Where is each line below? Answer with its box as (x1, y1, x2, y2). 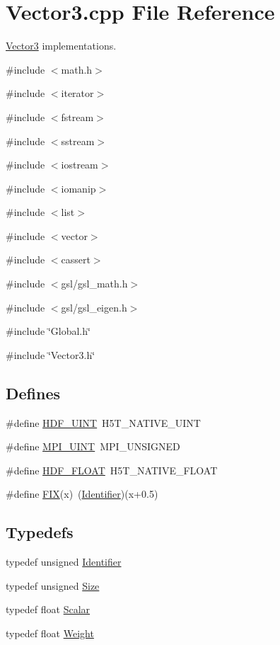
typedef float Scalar (6, 602, 91, 617)
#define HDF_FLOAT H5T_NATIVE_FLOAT (6, 462, 218, 477)
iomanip (61, 181, 96, 195)
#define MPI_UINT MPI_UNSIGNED (6, 439, 180, 454)
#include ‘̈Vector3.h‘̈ (6, 347, 95, 362)
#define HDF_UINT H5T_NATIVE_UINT (6, 415, 201, 430)
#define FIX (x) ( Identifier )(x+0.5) (6, 486, 158, 501)
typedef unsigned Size (6, 578, 100, 593)
